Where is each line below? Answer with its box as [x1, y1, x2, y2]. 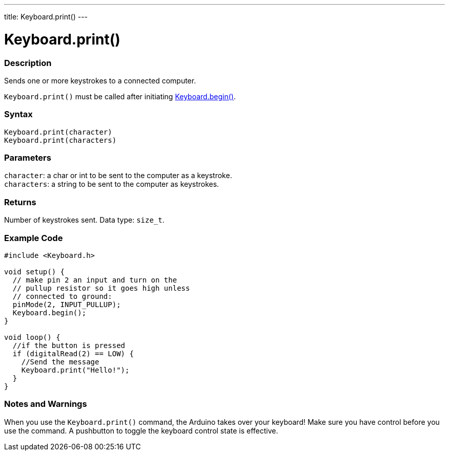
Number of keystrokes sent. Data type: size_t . [4, 215, 165, 225]
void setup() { [4, 267, 65, 276]
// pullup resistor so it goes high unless [12, 284, 190, 292]
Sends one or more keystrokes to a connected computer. [4, 76, 196, 85]
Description [4, 57, 52, 68]
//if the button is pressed [12, 341, 126, 350]
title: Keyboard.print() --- [4, 12, 88, 21]
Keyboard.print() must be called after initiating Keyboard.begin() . [4, 92, 236, 101]
